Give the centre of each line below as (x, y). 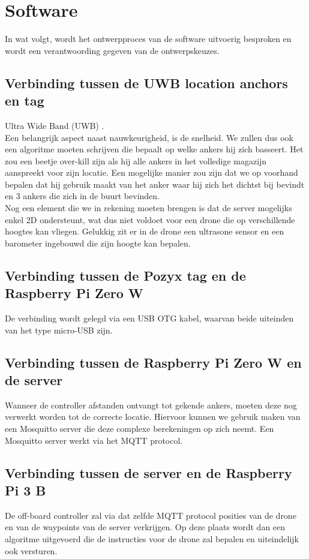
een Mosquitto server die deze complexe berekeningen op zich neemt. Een (139, 428)
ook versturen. (31, 550)
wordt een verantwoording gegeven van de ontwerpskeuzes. (112, 50)
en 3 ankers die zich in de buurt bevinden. (82, 196)
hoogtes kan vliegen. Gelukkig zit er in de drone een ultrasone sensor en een (145, 231)
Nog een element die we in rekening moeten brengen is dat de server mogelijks (148, 208)
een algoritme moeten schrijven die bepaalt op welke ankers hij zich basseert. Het (154, 149)
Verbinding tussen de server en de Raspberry (148, 472)
